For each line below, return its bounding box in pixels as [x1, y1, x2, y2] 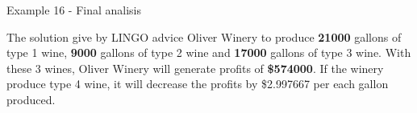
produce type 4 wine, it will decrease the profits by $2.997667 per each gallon [6, 75, 389, 92]
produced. [6, 91, 56, 107]
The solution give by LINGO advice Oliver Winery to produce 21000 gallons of [6, 28, 402, 45]
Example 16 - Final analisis [6, 2, 141, 18]
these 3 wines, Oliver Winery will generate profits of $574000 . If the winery [6, 59, 384, 76]
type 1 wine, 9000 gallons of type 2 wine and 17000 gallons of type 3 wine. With [6, 44, 411, 61]
